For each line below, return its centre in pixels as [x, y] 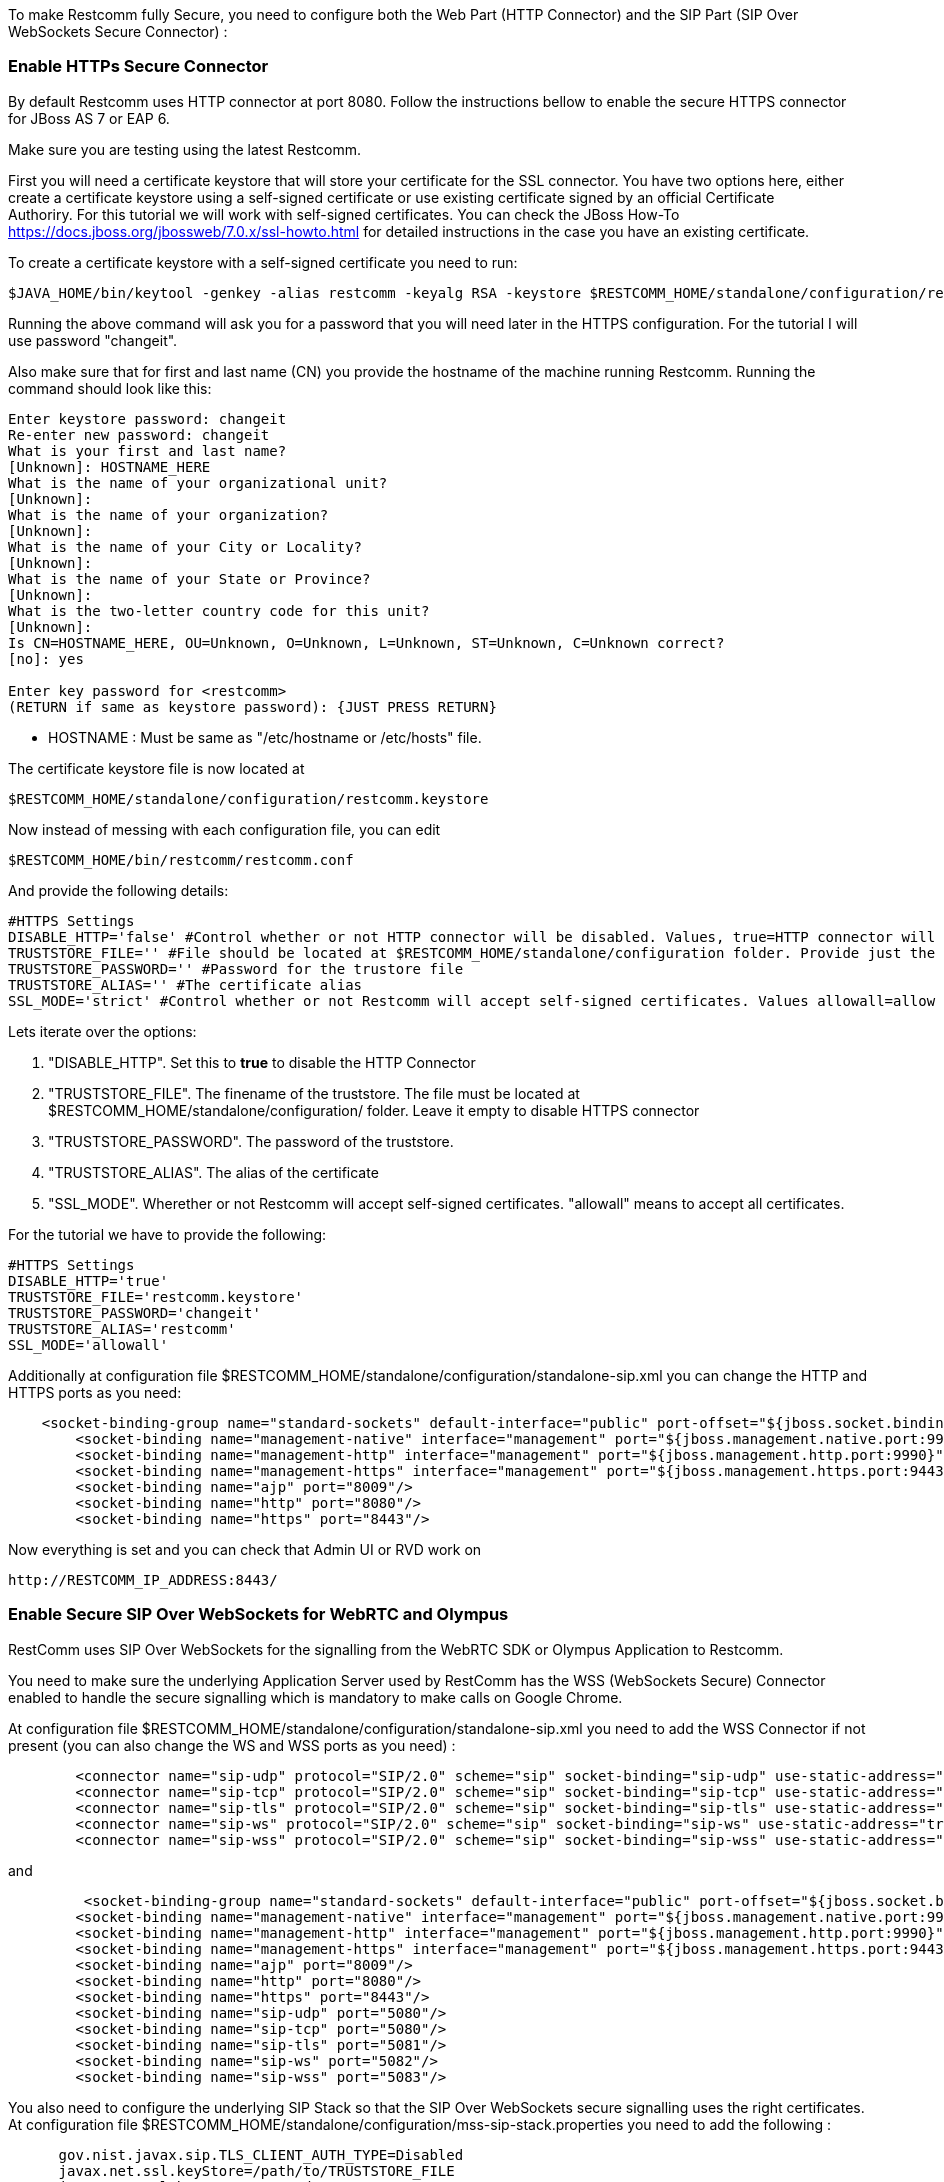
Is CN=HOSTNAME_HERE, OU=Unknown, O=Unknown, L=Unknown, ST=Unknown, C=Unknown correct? [366, 642]
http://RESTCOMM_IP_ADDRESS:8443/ [143, 1579]
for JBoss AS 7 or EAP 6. [89, 118]
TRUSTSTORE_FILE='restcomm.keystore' [156, 1296]
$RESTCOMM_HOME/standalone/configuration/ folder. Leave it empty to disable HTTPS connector [374, 1110]
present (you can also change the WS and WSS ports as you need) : [232, 1745]
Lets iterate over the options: [102, 1031]
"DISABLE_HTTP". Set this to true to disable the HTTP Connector [262, 1062]
